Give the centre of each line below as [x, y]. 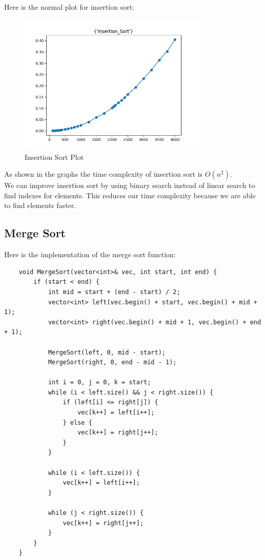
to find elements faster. [40, 205]
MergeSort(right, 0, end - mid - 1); [112, 362]
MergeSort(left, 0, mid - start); [107, 352]
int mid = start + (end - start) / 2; [114, 292]
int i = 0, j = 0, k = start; [99, 382]
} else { [77, 422]
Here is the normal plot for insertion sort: [69, 7]
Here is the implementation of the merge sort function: [90, 254]
